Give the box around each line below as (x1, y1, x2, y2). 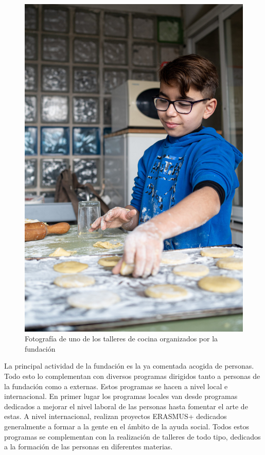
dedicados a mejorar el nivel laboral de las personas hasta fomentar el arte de (4, 401, 248, 411)
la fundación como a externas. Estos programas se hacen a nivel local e (4, 380, 228, 391)
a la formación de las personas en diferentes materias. (4, 441, 173, 452)
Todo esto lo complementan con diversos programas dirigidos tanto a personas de (4, 370, 260, 381)
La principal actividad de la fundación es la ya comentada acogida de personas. (4, 360, 254, 371)
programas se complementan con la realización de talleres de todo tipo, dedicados (4, 431, 261, 442)
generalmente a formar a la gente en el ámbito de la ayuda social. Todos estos (4, 421, 249, 431)
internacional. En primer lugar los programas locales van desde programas (4, 391, 238, 402)
